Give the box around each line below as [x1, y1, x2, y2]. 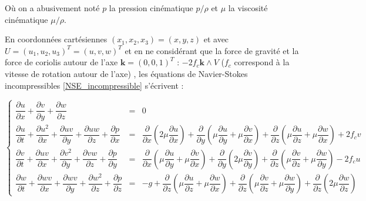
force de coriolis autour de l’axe [5, 56, 118, 68]
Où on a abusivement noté [5, 2, 100, 14]
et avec [203, 33, 229, 45]
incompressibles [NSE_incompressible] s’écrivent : [5, 79, 184, 91]
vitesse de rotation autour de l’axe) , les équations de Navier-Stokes [5, 67, 248, 79]
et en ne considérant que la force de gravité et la [125, 44, 299, 56]
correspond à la [234, 56, 290, 68]
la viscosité [228, 2, 268, 14]
